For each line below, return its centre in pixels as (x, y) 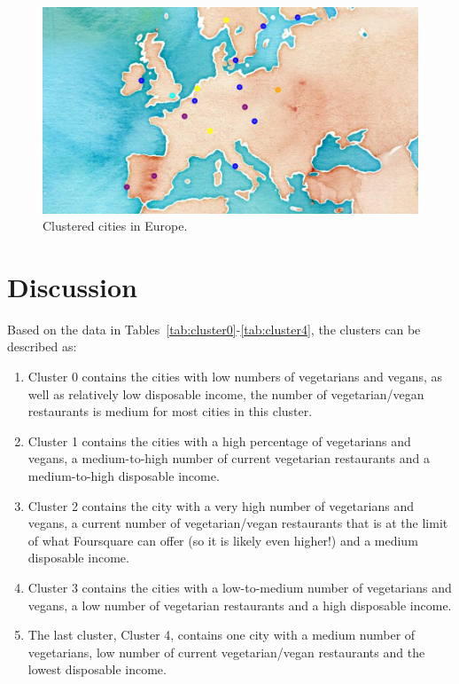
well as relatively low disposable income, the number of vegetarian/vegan (226, 393)
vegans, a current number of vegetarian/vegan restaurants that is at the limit (238, 523)
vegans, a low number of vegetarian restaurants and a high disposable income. (240, 605)
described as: (42, 346)
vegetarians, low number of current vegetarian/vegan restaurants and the (226, 652)
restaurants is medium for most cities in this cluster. (170, 411)
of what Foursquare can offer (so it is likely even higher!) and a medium (223, 540)
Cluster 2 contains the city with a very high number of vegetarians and (221, 505)
